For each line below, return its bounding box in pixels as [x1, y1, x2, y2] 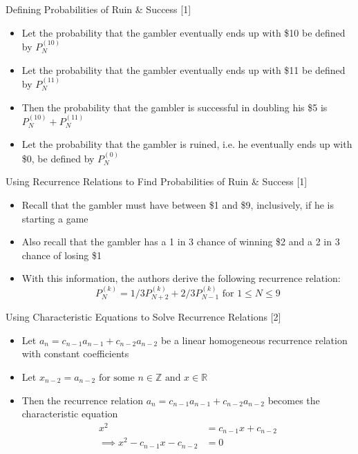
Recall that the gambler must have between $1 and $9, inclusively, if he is [21, 198, 334, 212]
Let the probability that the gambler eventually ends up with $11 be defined [21, 62, 346, 77]
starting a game [21, 211, 88, 225]
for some [98, 373, 135, 383]
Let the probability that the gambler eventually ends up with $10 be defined [21, 25, 346, 39]
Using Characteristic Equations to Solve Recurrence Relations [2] [6, 310, 281, 324]
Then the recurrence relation [21, 392, 143, 407]
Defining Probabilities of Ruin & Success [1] [6, 2, 191, 16]
